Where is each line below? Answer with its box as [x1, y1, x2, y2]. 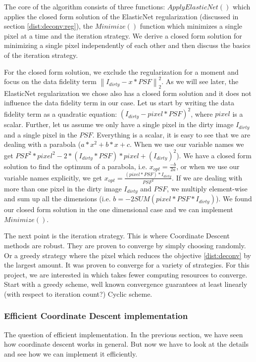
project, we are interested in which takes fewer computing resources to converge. [4, 269, 248, 279]
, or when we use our [176, 161, 240, 171]
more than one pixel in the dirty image [4, 183, 122, 193]
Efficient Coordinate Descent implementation [4, 310, 188, 322]
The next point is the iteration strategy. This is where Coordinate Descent [4, 230, 230, 241]
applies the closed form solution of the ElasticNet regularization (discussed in [4, 11, 239, 21]
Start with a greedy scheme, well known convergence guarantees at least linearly [4, 279, 248, 289]
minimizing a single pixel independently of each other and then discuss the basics [4, 40, 251, 50]
